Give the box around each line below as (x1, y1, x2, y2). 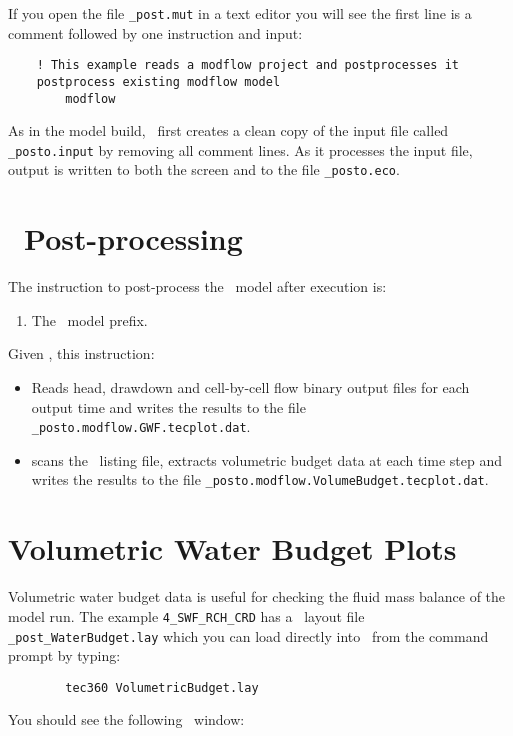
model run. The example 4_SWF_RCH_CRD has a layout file (8, 605, 365, 626)
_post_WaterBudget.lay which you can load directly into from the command (8, 625, 489, 646)
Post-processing (24, 218, 243, 259)
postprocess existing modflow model (36, 74, 281, 89)
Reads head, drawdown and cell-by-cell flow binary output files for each (31, 377, 470, 398)
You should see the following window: (8, 709, 245, 730)
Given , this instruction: (8, 343, 155, 364)
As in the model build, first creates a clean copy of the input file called (8, 120, 449, 141)
